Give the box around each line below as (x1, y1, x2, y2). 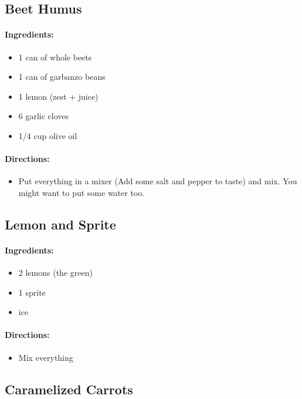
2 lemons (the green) (18, 266, 93, 279)
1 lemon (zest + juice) (18, 90, 99, 102)
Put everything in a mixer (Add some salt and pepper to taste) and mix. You (18, 175, 297, 187)
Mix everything (18, 351, 73, 363)
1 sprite (18, 286, 46, 298)
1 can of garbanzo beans (18, 70, 106, 83)
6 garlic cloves (18, 110, 69, 122)
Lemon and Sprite (5, 215, 116, 233)
